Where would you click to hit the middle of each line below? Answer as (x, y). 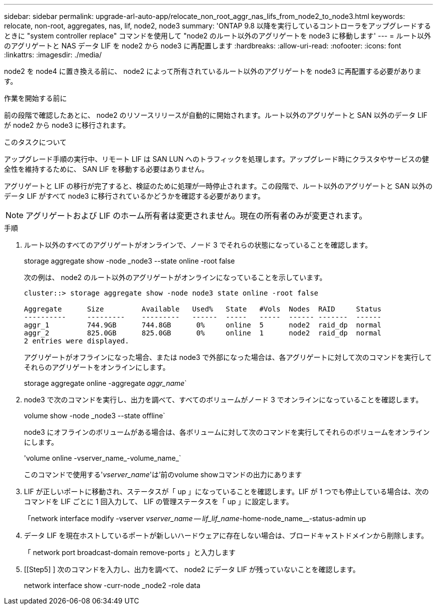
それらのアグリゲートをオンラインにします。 (97, 367)
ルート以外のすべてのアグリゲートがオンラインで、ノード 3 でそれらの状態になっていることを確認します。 (198, 245)
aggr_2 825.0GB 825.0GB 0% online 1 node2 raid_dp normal (203, 333)
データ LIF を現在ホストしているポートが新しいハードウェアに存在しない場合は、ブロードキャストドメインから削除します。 (226, 535)
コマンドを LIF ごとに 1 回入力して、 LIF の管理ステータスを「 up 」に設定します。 (159, 501)
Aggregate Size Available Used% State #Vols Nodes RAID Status (203, 309)
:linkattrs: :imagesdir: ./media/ (53, 55)
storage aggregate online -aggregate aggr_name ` (106, 383)
